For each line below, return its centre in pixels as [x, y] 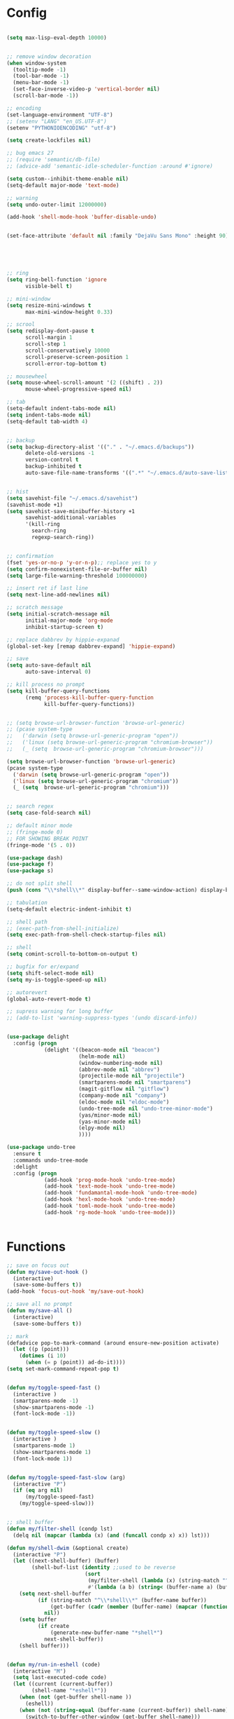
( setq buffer [38, 1620]
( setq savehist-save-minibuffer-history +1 [71, 511]
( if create [53, 1626]
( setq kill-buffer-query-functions [58, 691]
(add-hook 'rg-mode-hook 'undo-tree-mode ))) [110, 1212]
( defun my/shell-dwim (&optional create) [68, 1548]
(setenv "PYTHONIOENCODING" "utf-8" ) [61, 128]
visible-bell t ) [49, 286]
